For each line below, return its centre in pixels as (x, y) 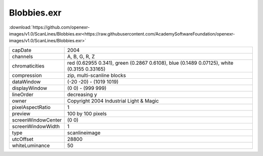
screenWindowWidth (36, 126)
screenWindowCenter (37, 120)
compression (27, 75)
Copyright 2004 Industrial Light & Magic (113, 101)
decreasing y (82, 94)
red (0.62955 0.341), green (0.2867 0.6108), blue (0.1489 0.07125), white (150, 63)
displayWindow (29, 88)
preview (21, 113)
